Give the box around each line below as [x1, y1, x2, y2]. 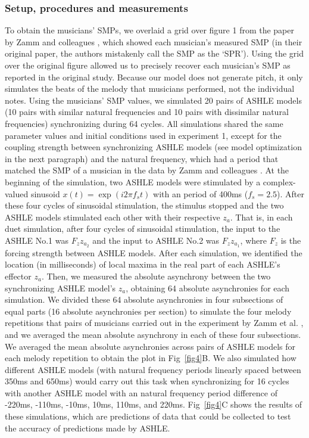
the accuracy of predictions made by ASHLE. [5, 421, 170, 434]
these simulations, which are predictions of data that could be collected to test [5, 410, 291, 423]
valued [5, 187, 29, 200]
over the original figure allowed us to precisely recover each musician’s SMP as [5, 59, 291, 71]
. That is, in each [230, 210, 293, 223]
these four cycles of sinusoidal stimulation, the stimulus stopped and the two [5, 199, 284, 212]
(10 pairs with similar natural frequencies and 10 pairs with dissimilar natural [5, 105, 289, 118]
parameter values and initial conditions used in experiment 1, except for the [5, 129, 282, 141]
